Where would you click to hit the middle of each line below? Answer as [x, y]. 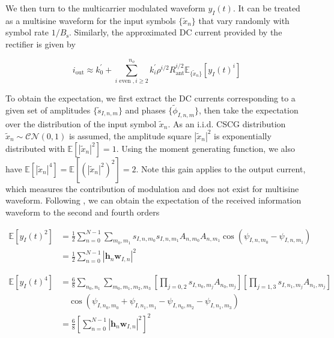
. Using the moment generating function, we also [205, 148]
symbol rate [27, 32]
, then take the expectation [249, 110]
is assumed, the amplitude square [130, 135]
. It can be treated [266, 8]
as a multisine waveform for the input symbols [91, 20]
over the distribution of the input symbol [81, 123]
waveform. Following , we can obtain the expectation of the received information [153, 200]
